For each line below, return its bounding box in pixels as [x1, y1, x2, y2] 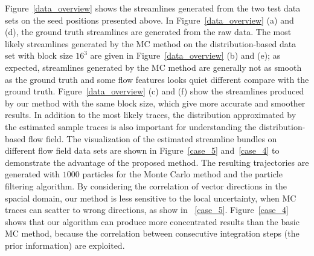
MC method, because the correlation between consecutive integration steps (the [5, 227, 300, 240]
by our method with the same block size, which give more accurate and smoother [5, 96, 306, 109]
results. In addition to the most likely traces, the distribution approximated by [5, 108, 296, 121]
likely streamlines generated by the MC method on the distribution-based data [5, 37, 296, 50]
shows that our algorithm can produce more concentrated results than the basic [5, 215, 300, 228]
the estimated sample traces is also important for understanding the [5, 120, 257, 133]
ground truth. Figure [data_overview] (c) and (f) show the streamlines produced [5, 85, 304, 97]
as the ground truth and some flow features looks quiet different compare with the [5, 73, 309, 85]
